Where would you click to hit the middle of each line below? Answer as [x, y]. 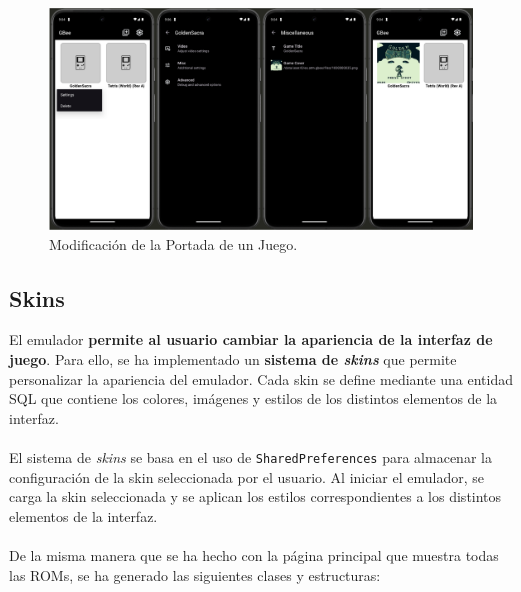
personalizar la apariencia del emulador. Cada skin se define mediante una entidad [261, 378]
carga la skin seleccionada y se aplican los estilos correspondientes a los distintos [255, 496]
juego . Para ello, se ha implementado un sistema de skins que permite [233, 358]
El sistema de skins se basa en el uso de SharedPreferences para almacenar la [250, 456]
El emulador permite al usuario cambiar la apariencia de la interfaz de [251, 339]
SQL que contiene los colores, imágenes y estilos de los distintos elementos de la [253, 398]
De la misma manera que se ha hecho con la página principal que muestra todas [254, 554]
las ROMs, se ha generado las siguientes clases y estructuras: [195, 574]
